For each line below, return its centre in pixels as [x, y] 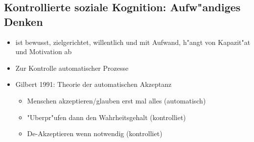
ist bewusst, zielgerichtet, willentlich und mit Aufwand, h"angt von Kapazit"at [133, 42]
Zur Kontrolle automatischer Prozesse [72, 68]
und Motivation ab [44, 51]
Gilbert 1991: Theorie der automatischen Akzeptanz [93, 84]
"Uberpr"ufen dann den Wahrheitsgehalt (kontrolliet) [106, 117]
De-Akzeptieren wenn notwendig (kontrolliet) [95, 133]
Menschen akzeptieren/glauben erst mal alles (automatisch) [116, 100]
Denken [23, 21]
